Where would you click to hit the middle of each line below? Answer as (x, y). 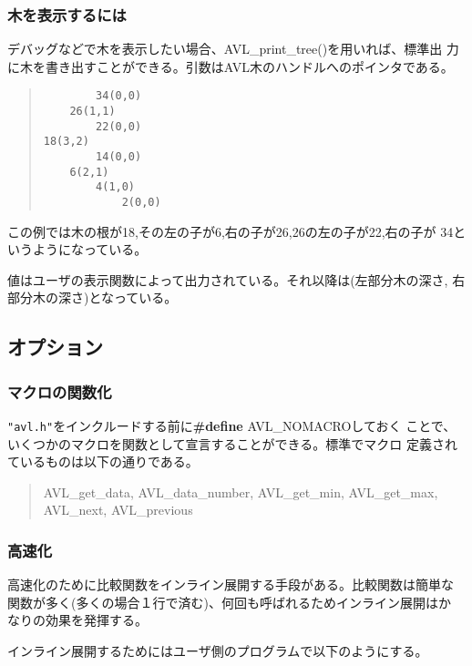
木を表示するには (67, 14)
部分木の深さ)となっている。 (92, 297)
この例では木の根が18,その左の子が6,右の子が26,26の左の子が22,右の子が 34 (231, 231)
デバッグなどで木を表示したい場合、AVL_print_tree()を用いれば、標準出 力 (233, 49)
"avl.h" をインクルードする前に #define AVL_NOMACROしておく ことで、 (232, 426)
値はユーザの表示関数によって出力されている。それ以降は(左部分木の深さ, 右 (236, 279)
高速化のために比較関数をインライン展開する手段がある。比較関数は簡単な (231, 584)
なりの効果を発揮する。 (77, 620)
